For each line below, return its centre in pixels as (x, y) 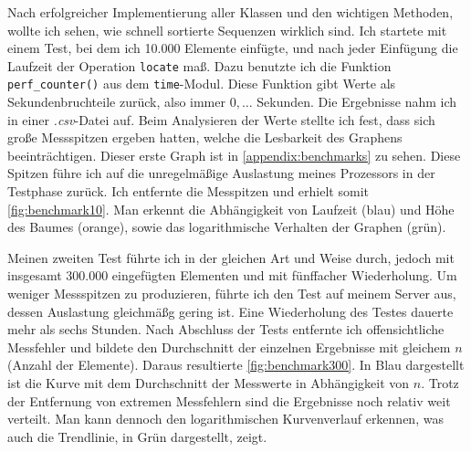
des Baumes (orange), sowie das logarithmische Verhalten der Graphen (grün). (227, 227)
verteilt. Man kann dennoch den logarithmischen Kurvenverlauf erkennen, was (225, 419)
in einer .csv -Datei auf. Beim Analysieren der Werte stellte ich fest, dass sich (221, 119)
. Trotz (440, 383)
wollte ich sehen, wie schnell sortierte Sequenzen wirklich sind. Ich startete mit (227, 30)
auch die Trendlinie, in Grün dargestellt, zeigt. (137, 436)
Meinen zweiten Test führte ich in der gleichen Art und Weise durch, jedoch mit (231, 257)
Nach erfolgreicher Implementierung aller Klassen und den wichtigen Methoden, (230, 12)
